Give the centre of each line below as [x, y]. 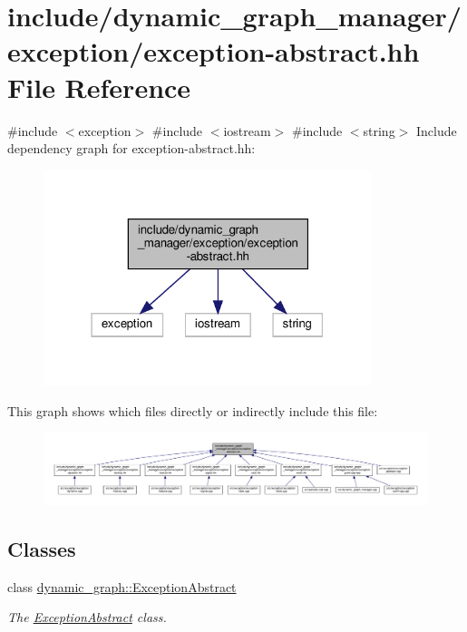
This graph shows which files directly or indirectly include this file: [193, 410]
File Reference [99, 87]
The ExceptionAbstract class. [87, 617]
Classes [42, 549]
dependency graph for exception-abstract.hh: [131, 148]
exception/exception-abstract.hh [214, 51]
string [379, 130]
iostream [247, 130]
